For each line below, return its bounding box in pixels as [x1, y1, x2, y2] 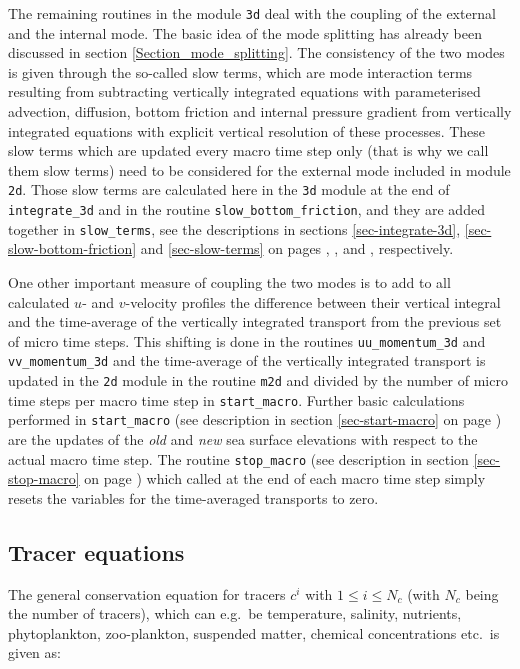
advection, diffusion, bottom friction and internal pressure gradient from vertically [8, 101, 512, 122]
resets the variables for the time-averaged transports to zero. [8, 487, 379, 508]
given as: [8, 642, 61, 663]
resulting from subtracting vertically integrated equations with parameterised [8, 81, 481, 102]
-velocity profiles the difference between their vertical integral [125, 291, 501, 312]
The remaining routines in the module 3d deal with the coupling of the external [8, 3, 496, 23]
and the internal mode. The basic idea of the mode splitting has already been [8, 22, 482, 43]
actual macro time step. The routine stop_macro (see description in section [8, 448, 469, 469]
